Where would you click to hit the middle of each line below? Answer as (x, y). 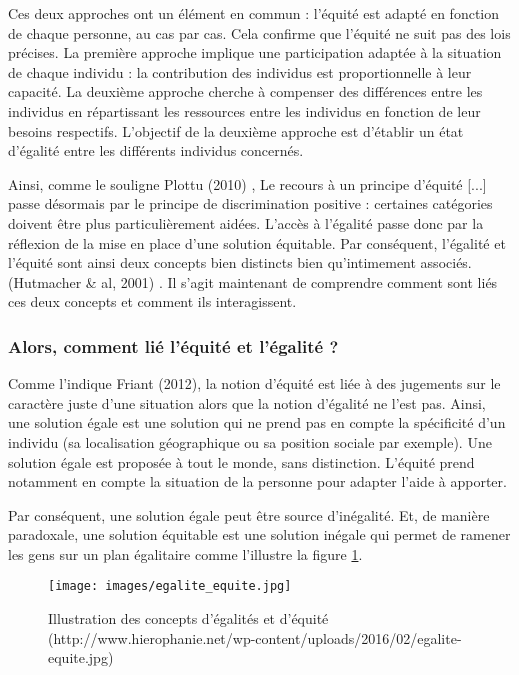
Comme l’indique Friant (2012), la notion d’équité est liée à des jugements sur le (254, 383)
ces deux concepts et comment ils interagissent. (152, 301)
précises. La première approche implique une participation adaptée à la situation (255, 52)
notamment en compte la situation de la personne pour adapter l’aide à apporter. (257, 481)
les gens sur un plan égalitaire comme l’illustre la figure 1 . (185, 553)
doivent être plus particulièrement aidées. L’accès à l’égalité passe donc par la (246, 222)
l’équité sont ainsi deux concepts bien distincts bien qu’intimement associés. (240, 262)
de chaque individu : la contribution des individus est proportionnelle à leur (240, 71)
